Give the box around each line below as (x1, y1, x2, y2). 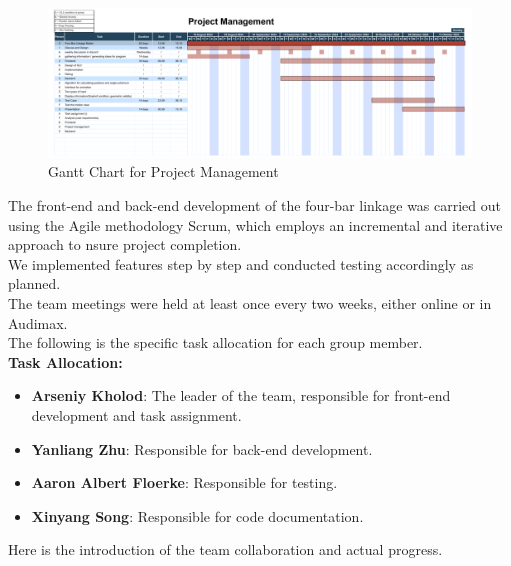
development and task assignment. (31, 405, 242, 426)
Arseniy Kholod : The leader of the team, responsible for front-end (31, 385, 451, 406)
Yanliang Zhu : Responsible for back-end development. (31, 438, 373, 459)
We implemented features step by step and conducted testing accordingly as (8, 253, 474, 274)
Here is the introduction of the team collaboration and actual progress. (8, 539, 443, 560)
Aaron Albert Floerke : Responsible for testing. (31, 472, 338, 493)
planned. (8, 273, 61, 294)
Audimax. (8, 312, 68, 333)
